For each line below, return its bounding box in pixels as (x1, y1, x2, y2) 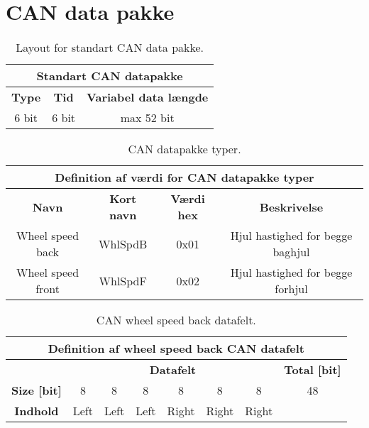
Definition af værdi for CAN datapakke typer (55, 169, 314, 186)
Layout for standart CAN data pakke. (16, 39, 204, 56)
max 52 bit (120, 109, 175, 126)
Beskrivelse (259, 198, 324, 215)
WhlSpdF (99, 272, 147, 289)
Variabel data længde (87, 89, 209, 106)
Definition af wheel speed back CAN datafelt (48, 340, 305, 357)
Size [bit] (11, 382, 62, 399)
